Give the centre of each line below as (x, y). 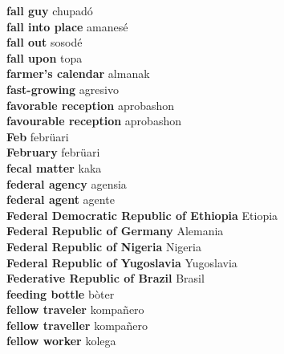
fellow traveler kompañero (75, 309)
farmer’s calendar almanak (78, 73)
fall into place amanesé (67, 26)
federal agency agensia (67, 183)
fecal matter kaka (54, 167)
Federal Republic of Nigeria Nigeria (104, 246)
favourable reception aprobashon (94, 121)
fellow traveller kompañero (77, 325)
